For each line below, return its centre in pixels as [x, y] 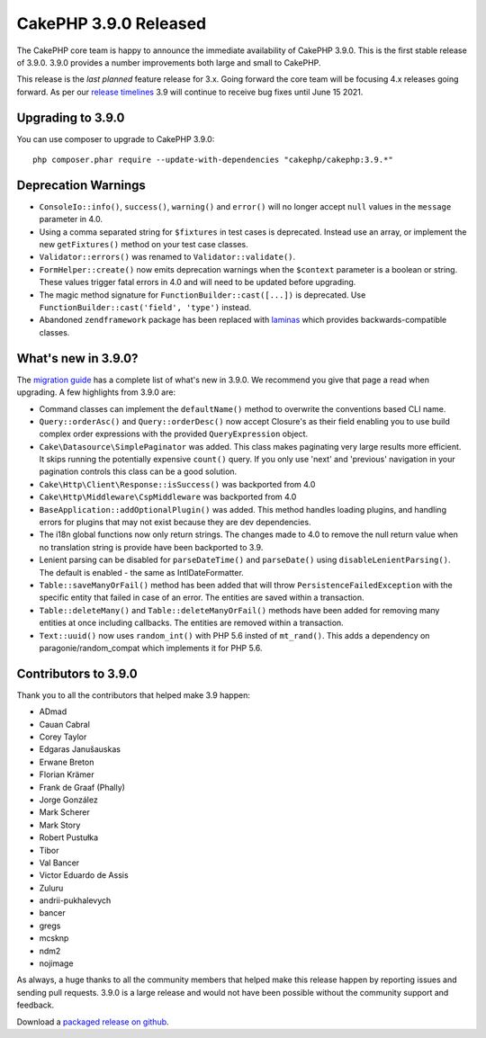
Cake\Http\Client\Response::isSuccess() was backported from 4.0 [177, 484]
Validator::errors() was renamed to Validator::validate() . [167, 257]
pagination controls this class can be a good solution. [138, 471]
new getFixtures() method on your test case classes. [144, 245]
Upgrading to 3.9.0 [71, 117]
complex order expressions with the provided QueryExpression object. [174, 434]
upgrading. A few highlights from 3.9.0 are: [96, 392]
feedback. [35, 1005]
